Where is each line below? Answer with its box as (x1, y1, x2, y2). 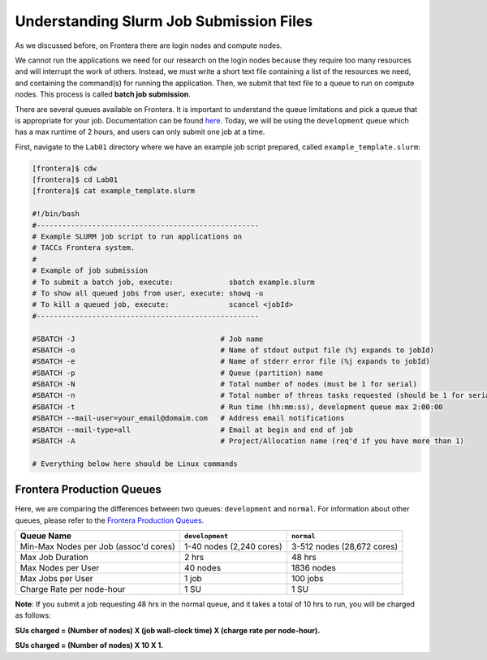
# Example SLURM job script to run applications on (32, 232, 243, 241)
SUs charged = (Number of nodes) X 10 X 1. (15, 641, 164, 650)
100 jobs (291, 573, 324, 585)
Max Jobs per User (19, 573, 93, 585)
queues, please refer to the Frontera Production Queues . (15, 515, 205, 525)
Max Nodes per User (19, 563, 100, 574)
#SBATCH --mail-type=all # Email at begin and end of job (32, 425, 353, 434)
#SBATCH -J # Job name (32, 334, 264, 343)
